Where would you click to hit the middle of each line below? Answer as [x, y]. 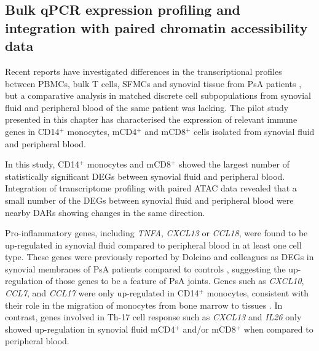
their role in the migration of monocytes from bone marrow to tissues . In [144, 305]
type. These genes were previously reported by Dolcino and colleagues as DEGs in [159, 257]
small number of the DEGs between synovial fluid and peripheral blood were [149, 200]
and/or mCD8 [209, 329]
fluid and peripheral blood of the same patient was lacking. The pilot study [147, 107]
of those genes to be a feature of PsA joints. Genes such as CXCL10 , [175, 281]
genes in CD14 [32, 131]
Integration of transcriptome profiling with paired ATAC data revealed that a [151, 188]
